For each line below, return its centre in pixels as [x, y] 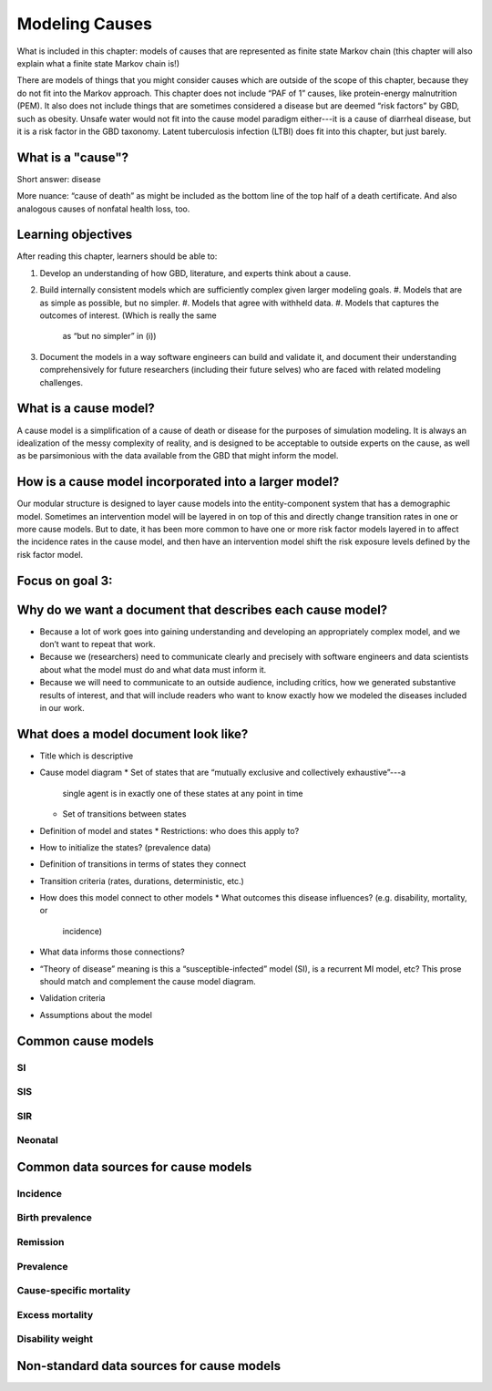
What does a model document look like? [133, 734]
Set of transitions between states [124, 814]
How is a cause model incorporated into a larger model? [178, 482]
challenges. [61, 382]
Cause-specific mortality [74, 1291]
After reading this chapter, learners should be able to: [117, 256]
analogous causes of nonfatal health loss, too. [103, 209]
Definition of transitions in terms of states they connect [143, 864]
